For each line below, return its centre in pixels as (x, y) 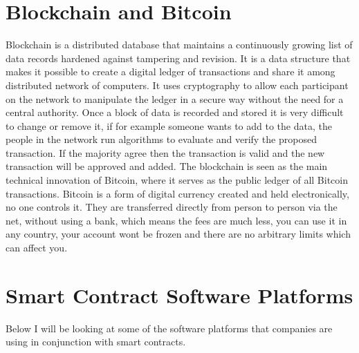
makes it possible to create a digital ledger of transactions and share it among (171, 71)
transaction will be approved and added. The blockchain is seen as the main (167, 166)
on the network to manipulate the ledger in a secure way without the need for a (175, 98)
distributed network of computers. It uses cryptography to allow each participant (177, 85)
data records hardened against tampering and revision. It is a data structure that (178, 58)
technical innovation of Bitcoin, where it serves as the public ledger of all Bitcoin (177, 180)
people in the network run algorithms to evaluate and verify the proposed (161, 139)
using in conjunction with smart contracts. (96, 342)
